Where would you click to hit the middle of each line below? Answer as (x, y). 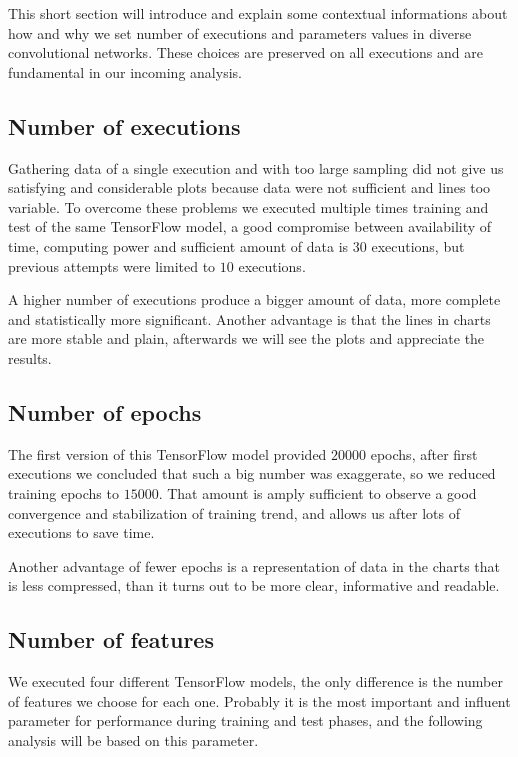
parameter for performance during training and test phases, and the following (245, 720)
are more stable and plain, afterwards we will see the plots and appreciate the (246, 338)
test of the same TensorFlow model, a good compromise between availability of (250, 226)
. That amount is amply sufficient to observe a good (317, 492)
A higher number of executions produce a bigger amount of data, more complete (254, 299)
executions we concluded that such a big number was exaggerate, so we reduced (252, 473)
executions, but (418, 245)
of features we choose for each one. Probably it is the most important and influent (259, 700)
